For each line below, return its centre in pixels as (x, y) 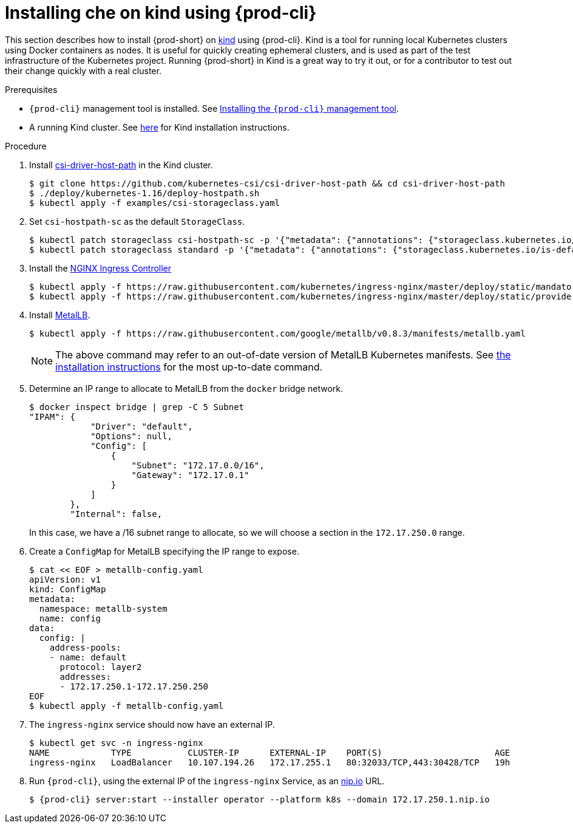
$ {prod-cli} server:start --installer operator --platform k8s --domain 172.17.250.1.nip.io (259, 799)
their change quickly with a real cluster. (83, 70)
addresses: (85, 676)
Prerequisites (31, 89)
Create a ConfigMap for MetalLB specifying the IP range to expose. (164, 551)
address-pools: (85, 647)
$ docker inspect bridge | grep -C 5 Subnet (137, 407)
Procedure (26, 146)
